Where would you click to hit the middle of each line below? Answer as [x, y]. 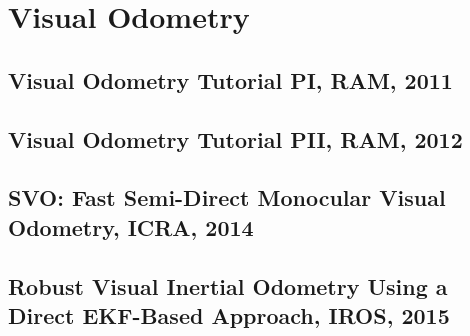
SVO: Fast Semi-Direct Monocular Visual [227, 197]
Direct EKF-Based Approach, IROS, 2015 [229, 314]
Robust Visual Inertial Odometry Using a [228, 285]
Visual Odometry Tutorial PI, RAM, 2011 [230, 79]
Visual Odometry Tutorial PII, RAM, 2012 [235, 138]
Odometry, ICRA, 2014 [131, 226]
